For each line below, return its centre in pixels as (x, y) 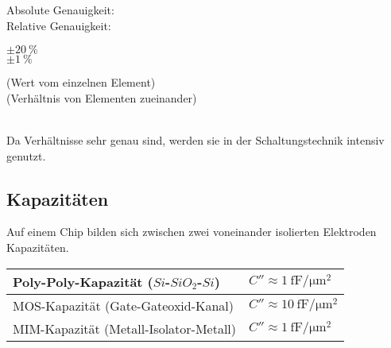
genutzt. (26, 155)
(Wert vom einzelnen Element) (81, 82)
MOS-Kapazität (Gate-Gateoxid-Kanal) (124, 305)
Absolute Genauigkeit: (60, 10)
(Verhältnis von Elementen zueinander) (102, 97)
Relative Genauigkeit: (59, 25)
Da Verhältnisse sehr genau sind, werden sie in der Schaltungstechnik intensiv (195, 139)
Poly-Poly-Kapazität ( (83, 281)
